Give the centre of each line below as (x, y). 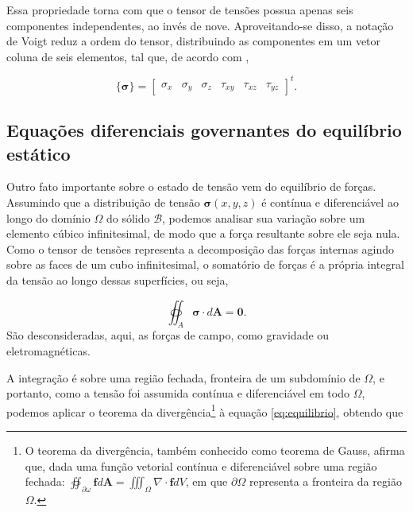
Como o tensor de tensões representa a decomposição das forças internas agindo (201, 248)
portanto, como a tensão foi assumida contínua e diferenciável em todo (178, 393)
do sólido (128, 217)
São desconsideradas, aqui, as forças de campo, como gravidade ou (168, 335)
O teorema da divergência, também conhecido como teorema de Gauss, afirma (215, 450)
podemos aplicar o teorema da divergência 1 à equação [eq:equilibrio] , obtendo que (205, 410)
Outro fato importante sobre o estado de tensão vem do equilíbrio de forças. (191, 186)
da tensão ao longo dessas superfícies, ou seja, (118, 280)
